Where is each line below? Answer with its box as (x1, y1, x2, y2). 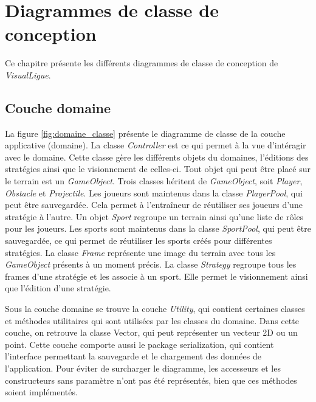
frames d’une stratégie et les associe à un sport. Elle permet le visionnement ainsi (5, 269, 308, 282)
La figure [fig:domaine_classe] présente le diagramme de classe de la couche (5, 126, 286, 139)
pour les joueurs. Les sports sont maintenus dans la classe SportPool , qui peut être (5, 222, 311, 235)
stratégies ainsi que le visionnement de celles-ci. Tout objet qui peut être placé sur (5, 162, 311, 175)
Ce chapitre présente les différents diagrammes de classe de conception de (5, 57, 278, 69)
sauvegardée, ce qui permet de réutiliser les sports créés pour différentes (5, 234, 272, 247)
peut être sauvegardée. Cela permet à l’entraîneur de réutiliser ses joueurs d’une (5, 198, 303, 211)
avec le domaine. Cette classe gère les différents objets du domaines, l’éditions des (5, 150, 309, 163)
